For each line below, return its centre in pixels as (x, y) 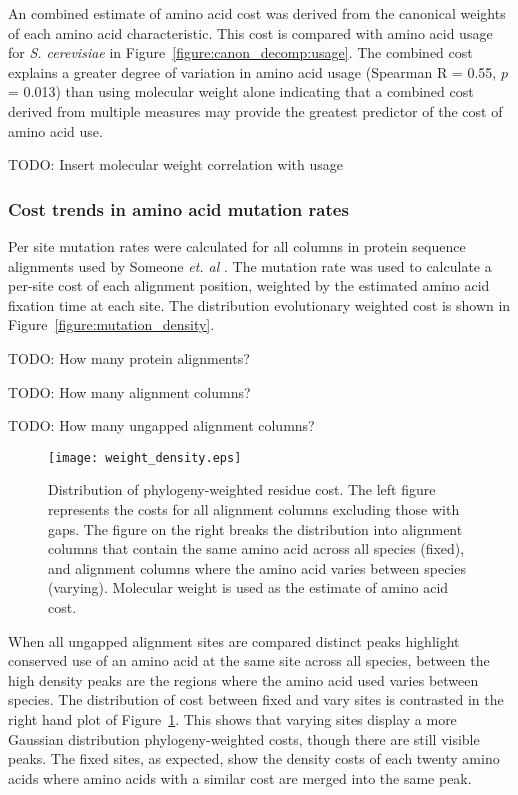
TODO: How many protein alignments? (129, 357)
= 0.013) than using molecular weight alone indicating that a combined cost (241, 91)
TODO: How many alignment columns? (129, 391)
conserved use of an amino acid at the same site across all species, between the (249, 660)
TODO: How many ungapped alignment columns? (161, 425)
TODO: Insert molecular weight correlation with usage (175, 164)
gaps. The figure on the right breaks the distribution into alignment (255, 528)
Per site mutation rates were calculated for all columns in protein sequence (237, 245)
